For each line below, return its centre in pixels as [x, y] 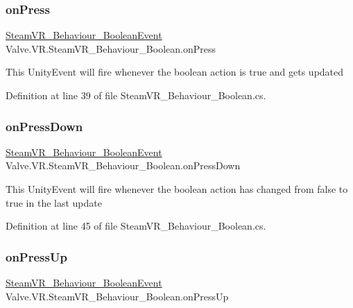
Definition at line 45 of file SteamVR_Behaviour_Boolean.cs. [136, 226]
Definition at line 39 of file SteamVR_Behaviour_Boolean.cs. [136, 95]
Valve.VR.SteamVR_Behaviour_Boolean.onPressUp [117, 296]
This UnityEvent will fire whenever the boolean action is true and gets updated [175, 72]
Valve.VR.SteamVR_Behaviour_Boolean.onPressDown [123, 165]
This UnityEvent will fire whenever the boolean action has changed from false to [177, 189]
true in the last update [54, 202]
